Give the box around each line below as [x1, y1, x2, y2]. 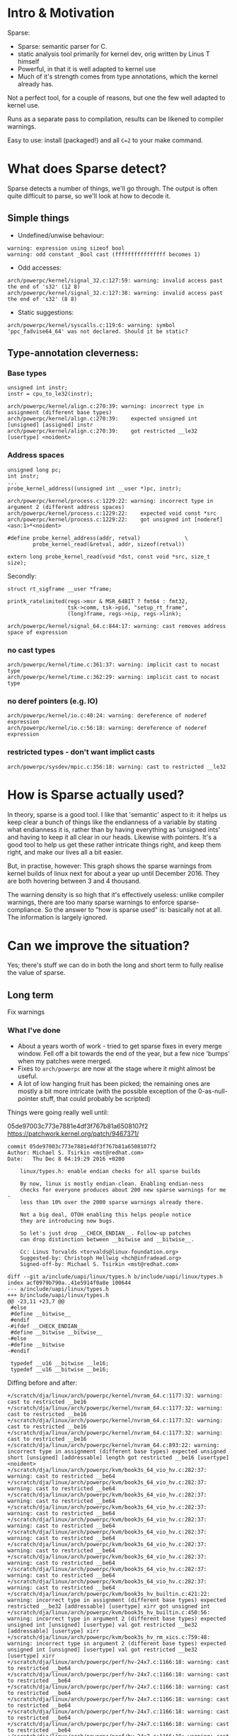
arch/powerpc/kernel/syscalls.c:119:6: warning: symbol [7, 321, 175, 329]
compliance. [7, 905, 44, 914]
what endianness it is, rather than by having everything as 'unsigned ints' [7, 825, 221, 833]
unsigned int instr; [7, 384, 69, 392]
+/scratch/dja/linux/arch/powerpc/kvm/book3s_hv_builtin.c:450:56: [7, 1609, 211, 1616]
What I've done [7, 1025, 62, 1035]
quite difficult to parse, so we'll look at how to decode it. [7, 191, 171, 200]
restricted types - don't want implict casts [7, 747, 156, 757]
